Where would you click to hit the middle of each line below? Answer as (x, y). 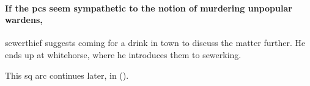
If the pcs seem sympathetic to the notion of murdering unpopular (149, 8)
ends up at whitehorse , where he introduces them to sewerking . (123, 54)
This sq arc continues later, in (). (67, 75)
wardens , (24, 20)
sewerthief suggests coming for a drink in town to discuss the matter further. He (155, 43)
